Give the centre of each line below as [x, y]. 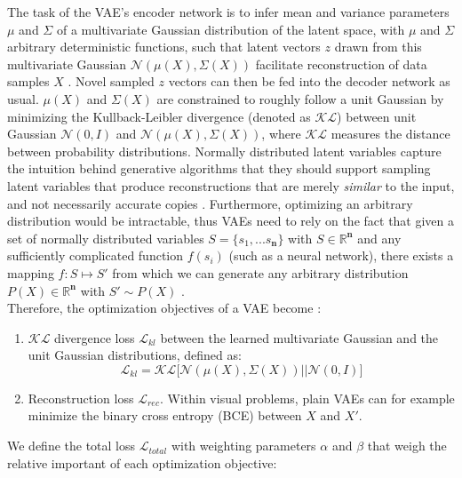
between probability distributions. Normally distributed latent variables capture [224, 151]
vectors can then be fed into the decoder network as [309, 81]
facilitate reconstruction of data [341, 64]
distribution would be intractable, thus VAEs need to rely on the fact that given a [231, 221]
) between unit [377, 116]
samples [28, 81]
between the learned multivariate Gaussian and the [299, 337]
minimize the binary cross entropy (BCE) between [165, 415]
